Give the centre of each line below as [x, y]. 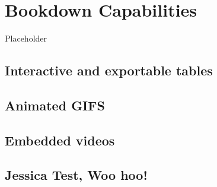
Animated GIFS [55, 105]
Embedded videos [60, 140]
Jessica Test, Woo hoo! [76, 175]
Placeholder [26, 38]
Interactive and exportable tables [109, 70]
